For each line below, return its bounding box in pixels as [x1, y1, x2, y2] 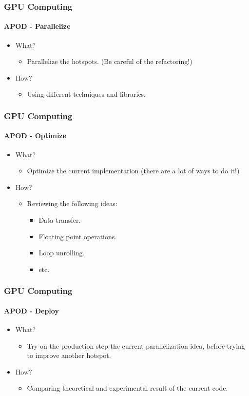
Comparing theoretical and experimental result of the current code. [27, 383, 228, 393]
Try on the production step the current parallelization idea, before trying [27, 340, 245, 351]
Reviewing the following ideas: [27, 198, 117, 208]
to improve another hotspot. [27, 350, 111, 360]
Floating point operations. [38, 231, 117, 241]
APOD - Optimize [4, 130, 66, 141]
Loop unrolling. [38, 248, 85, 258]
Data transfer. [38, 215, 81, 225]
